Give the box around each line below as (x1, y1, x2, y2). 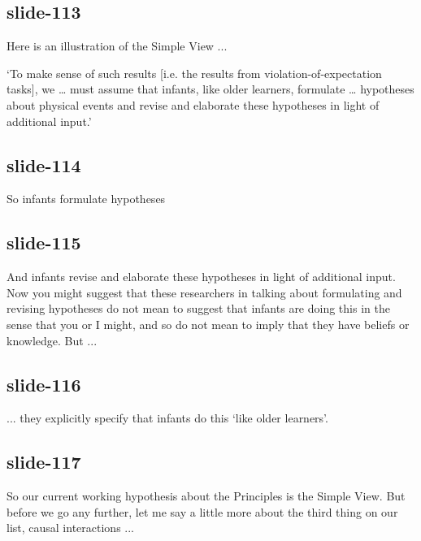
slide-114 (7, 152, 81, 177)
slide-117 (7, 449, 81, 474)
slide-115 (7, 230, 81, 255)
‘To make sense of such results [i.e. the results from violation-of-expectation (7, 64, 382, 81)
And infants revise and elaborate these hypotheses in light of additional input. (7, 268, 396, 285)
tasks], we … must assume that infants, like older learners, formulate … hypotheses (7, 80, 414, 97)
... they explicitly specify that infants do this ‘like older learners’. (7, 409, 328, 426)
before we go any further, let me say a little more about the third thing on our (7, 503, 398, 520)
